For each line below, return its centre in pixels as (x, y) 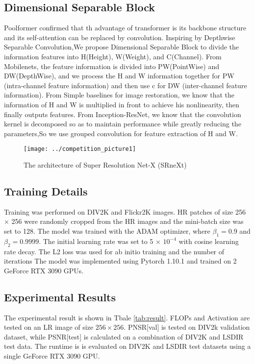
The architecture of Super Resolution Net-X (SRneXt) (105, 164)
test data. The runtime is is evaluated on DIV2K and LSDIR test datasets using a (127, 346)
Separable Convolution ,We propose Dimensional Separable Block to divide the (122, 47)
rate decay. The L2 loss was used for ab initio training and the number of (114, 251)
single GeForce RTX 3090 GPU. (52, 355)
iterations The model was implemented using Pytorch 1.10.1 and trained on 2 (120, 261)
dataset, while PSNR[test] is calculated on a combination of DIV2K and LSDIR (124, 336)
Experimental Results (60, 297)
